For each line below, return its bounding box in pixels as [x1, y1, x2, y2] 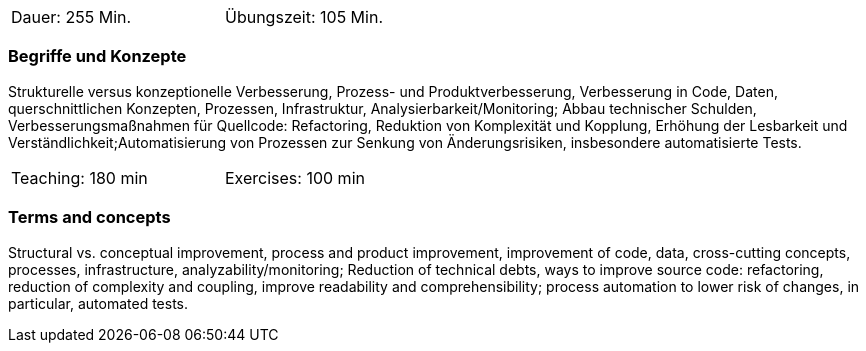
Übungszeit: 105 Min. [225, 7, 384, 27]
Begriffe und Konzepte [8, 46, 187, 67]
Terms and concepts [8, 207, 171, 228]
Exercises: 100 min [225, 167, 365, 188]
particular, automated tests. [8, 294, 189, 312]
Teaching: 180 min [11, 167, 148, 188]
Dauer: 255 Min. [11, 7, 132, 27]
